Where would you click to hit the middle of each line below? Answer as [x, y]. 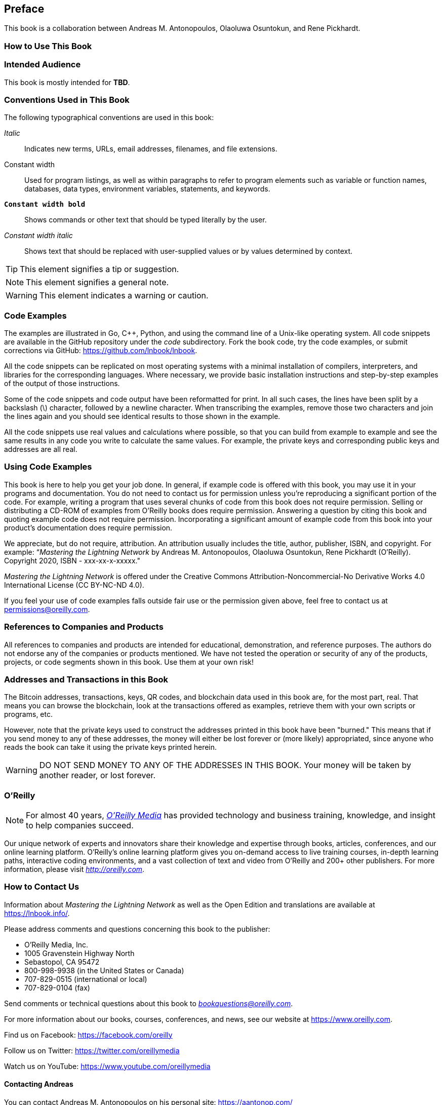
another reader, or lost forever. [97, 775]
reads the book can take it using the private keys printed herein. [111, 747]
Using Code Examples [48, 467]
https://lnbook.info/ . [37, 913]
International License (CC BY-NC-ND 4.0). [74, 585]
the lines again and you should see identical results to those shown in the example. [142, 416]
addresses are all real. [41, 449]
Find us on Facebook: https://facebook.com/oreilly [88, 1035]
